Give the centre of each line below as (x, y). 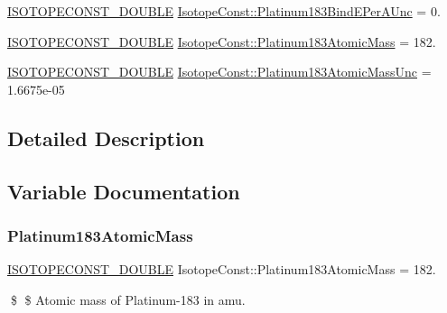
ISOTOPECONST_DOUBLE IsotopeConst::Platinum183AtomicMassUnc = (219, 72)
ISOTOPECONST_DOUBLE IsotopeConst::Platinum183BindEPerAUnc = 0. (224, 11)
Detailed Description (106, 138)
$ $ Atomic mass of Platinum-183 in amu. (128, 299)
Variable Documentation (124, 191)
